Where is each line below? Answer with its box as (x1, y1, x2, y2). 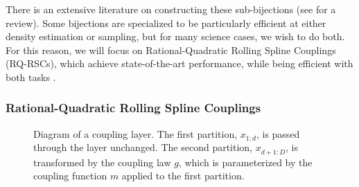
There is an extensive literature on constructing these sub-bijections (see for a (6, 2, 336, 16)
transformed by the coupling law (33, 154, 171, 169)
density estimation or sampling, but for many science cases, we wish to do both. (6, 29, 345, 44)
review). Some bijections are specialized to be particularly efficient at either (6, 15, 326, 30)
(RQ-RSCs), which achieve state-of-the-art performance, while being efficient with (6, 56, 353, 71)
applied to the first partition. (121, 168, 245, 183)
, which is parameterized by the (178, 154, 313, 169)
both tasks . (6, 69, 56, 84)
